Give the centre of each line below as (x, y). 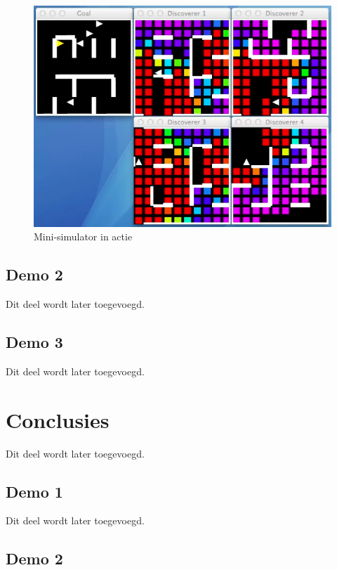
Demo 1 (34, 491)
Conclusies (58, 419)
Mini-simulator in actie (83, 237)
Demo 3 (34, 342)
